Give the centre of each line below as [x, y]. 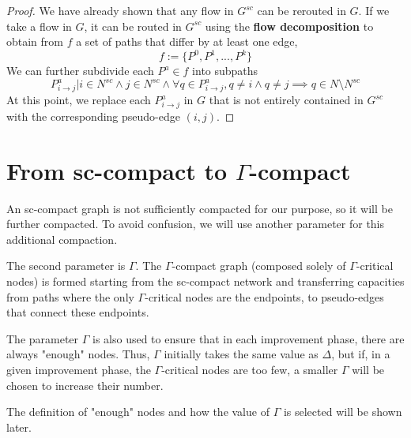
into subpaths [225, 71]
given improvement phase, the [79, 369]
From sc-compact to [117, 170]
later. [19, 427]
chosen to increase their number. [85, 385]
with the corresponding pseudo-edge [93, 116]
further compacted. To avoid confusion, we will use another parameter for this [196, 224]
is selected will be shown [343, 412]
